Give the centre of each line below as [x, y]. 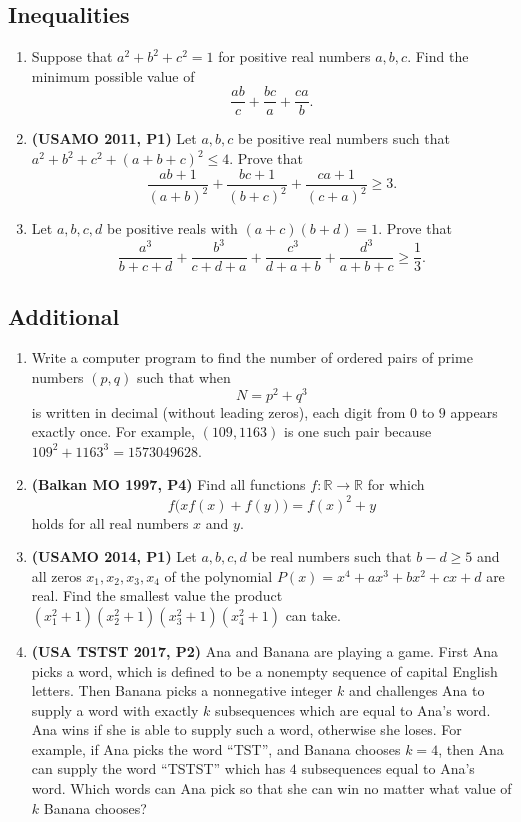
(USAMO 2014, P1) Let [114, 556]
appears [474, 411]
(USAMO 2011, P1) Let [114, 138]
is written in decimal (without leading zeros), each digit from [218, 411]
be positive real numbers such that [344, 138]
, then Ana [471, 748]
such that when [183, 377]
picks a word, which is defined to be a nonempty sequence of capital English [264, 670]
